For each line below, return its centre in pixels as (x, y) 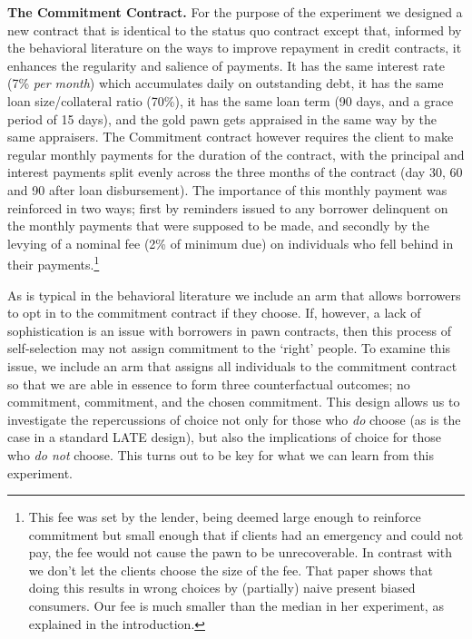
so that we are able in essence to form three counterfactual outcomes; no (209, 383)
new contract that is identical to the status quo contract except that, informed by (235, 29)
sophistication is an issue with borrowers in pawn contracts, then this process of (230, 330)
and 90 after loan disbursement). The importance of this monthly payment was (227, 189)
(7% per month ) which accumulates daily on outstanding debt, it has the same (226, 83)
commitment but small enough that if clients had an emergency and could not (246, 534)
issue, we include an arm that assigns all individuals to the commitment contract (232, 365)
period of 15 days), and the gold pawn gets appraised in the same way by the (222, 118)
